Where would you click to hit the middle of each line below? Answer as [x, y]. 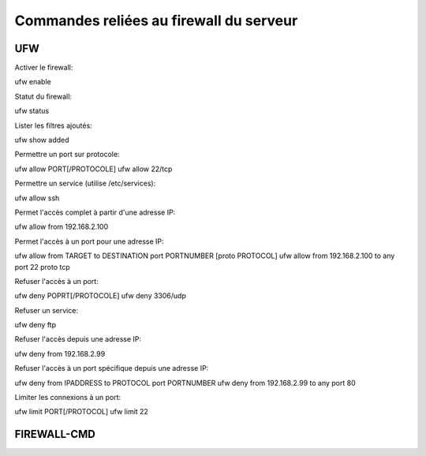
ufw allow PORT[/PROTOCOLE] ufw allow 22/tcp [93, 169]
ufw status [32, 111]
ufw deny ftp [35, 325]
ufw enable [33, 82]
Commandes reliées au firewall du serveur [156, 21]
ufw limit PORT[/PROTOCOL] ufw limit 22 [82, 412]
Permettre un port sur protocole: [67, 155]
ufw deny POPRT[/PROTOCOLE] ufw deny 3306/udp [101, 296]
